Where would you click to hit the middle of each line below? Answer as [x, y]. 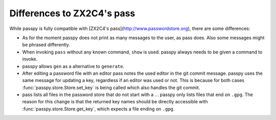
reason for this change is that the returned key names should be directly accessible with [115, 102]
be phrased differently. [46, 45]
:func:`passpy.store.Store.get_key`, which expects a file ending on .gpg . [98, 109]
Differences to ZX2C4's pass [72, 13]
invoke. [30, 59]
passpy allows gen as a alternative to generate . [73, 66]
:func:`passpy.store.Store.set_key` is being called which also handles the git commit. [111, 87]
